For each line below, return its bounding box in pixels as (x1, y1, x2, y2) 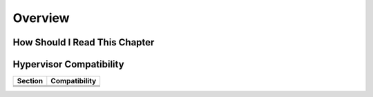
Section (17, 76, 44, 86)
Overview (12, 10, 70, 25)
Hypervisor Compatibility (12, 58, 124, 70)
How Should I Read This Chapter (12, 36, 155, 48)
